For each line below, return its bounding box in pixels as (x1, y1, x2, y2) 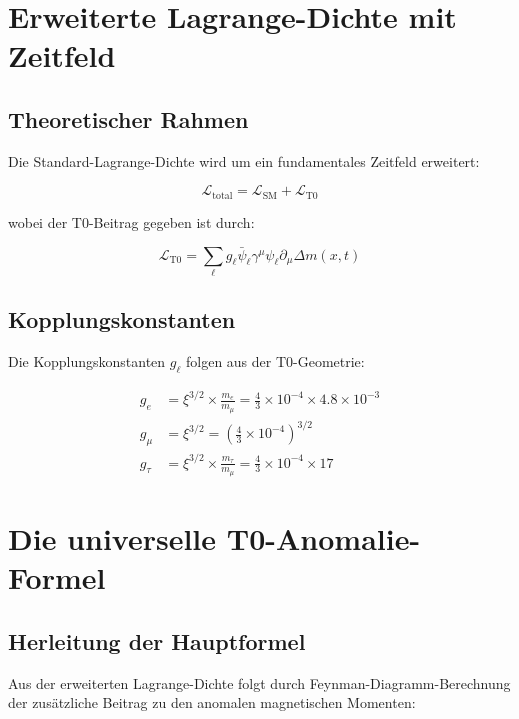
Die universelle (8, 518, 217, 558)
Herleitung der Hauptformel (8, 625, 306, 656)
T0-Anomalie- (226, 518, 421, 558)
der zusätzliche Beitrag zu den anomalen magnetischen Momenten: (8, 692, 416, 713)
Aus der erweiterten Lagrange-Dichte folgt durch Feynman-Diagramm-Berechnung (8, 672, 511, 693)
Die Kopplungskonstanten (8, 351, 166, 372)
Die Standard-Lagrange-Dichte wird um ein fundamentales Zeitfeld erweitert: (8, 150, 480, 171)
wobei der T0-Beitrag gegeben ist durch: (8, 211, 255, 232)
